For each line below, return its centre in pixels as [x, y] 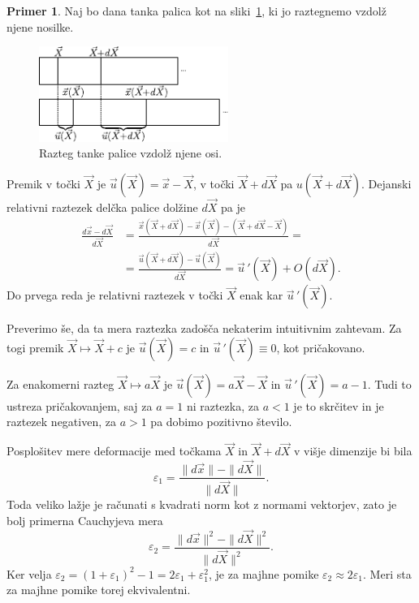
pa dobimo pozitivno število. [221, 422]
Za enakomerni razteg [60, 383]
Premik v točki [43, 183]
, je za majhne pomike [264, 573]
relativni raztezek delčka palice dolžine [102, 207]
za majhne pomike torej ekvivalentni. [99, 590]
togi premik [35, 347]
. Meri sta [387, 573]
